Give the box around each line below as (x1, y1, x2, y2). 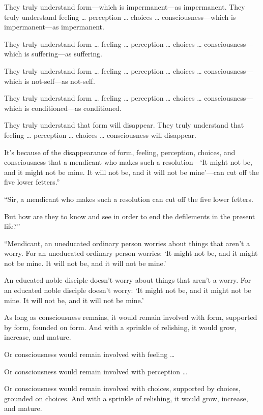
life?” (4, 221, 20, 231)
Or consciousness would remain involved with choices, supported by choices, (4, 383, 241, 394)
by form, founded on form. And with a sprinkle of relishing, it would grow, (4, 321, 237, 332)
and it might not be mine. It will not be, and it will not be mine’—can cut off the (4, 166, 259, 177)
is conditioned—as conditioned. (24, 102, 122, 113)
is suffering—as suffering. (24, 48, 102, 59)
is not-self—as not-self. (24, 75, 95, 86)
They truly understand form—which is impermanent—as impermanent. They (4, 2, 245, 12)
